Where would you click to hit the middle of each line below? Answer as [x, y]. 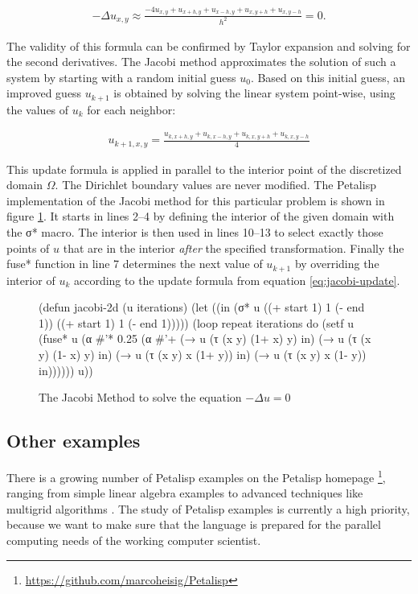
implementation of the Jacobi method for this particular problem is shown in [196, 200]
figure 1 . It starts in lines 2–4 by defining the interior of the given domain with [201, 216]
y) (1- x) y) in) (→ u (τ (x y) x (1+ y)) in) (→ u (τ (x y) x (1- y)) [203, 355]
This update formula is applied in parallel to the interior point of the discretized [204, 169]
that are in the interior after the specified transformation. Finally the [234, 248]
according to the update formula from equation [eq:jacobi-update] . [237, 280]
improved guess [44, 93]
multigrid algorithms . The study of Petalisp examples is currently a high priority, [208, 508]
